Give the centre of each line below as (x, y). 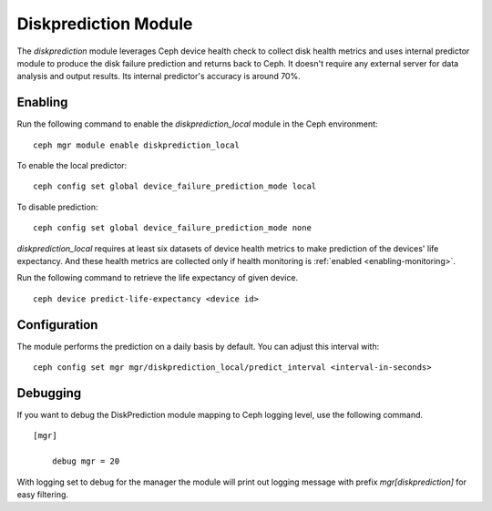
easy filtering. (42, 494)
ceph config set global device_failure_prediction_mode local (175, 186)
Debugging (49, 393)
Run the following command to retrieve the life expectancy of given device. (158, 278)
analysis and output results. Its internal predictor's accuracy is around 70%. (159, 77)
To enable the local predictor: (72, 166)
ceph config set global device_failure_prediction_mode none (172, 228)
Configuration (57, 325)
